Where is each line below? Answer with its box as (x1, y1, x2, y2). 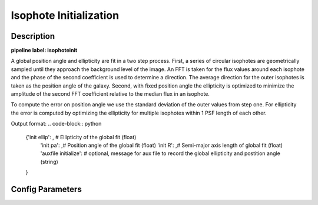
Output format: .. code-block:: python (11, 120, 102, 127)
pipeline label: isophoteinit (11, 47, 78, 54)
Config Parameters (11, 184, 82, 194)
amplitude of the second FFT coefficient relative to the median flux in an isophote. (11, 90, 210, 98)
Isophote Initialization (11, 9, 120, 22)
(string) (40, 158, 58, 165)
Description (11, 31, 55, 41)
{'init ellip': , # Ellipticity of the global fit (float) (25, 133, 137, 140)
